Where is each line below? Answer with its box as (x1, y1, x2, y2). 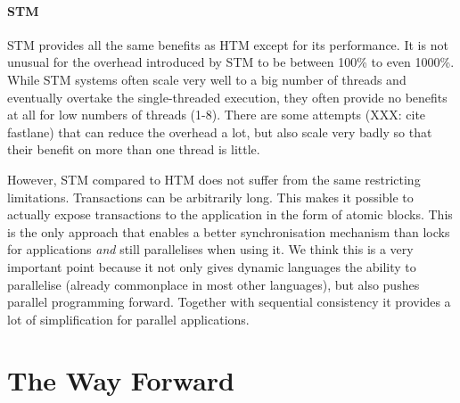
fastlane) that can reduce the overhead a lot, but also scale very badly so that (7, 122, 432, 141)
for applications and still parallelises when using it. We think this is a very (7, 240, 414, 259)
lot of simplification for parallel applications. (7, 309, 250, 328)
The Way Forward (7, 362, 234, 399)
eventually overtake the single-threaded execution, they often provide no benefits (7, 87, 448, 106)
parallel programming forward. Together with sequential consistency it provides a (7, 292, 451, 311)
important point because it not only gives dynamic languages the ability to (7, 257, 416, 276)
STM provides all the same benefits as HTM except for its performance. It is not (7, 35, 448, 53)
